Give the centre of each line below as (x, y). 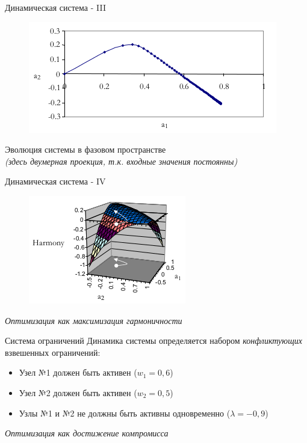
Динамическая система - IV (55, 181)
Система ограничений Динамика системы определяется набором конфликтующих (153, 341)
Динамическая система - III (55, 7)
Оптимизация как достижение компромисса (87, 433)
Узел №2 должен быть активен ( (78, 392)
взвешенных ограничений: (53, 352)
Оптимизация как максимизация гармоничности (94, 320)
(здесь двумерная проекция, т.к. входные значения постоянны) (121, 161)
